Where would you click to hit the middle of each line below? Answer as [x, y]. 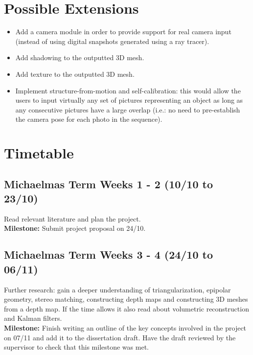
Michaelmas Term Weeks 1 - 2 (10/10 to [109, 184]
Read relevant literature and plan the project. [72, 218]
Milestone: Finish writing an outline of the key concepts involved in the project [125, 328]
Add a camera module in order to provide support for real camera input [123, 32]
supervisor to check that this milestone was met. [76, 347]
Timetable [39, 153]
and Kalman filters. [33, 318]
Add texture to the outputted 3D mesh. [75, 74]
